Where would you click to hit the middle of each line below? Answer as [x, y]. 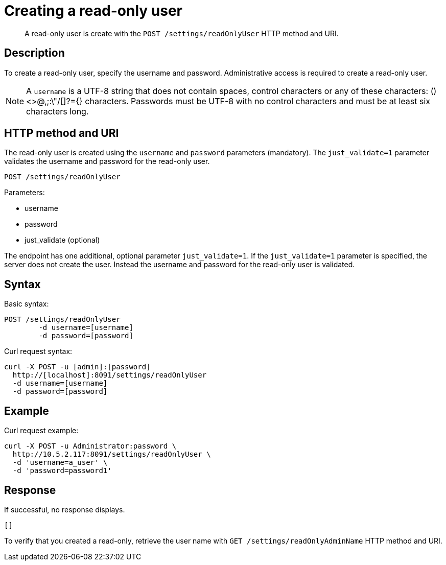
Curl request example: [41, 431]
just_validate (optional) [62, 240]
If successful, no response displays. [65, 509]
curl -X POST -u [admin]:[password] [77, 367]
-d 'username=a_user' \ [60, 463]
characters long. [57, 111]
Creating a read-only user [93, 11]
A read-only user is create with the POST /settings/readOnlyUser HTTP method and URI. [182, 33]
